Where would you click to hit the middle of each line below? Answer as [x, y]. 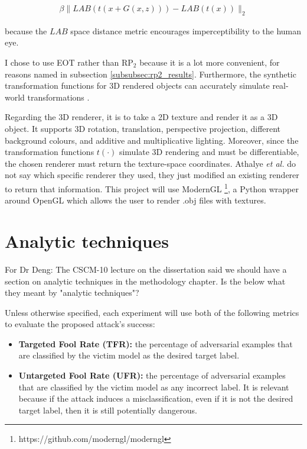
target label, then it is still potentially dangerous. [108, 410]
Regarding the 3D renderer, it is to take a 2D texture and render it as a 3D [141, 117]
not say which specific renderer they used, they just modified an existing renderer [152, 175]
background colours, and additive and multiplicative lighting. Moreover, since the [152, 140]
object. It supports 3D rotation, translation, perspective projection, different [143, 128]
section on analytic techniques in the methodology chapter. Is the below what [145, 281]
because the [26, 30]
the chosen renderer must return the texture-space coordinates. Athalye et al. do [150, 163]
